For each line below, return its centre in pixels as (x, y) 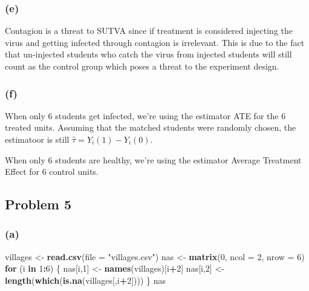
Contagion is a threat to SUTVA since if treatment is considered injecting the (149, 31)
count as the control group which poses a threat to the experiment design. (142, 66)
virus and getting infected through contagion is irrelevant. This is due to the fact (155, 42)
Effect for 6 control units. (52, 172)
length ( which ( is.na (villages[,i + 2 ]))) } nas (86, 280)
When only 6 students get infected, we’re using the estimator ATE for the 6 (145, 115)
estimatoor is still (37, 139)
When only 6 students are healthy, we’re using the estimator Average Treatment (153, 159)
